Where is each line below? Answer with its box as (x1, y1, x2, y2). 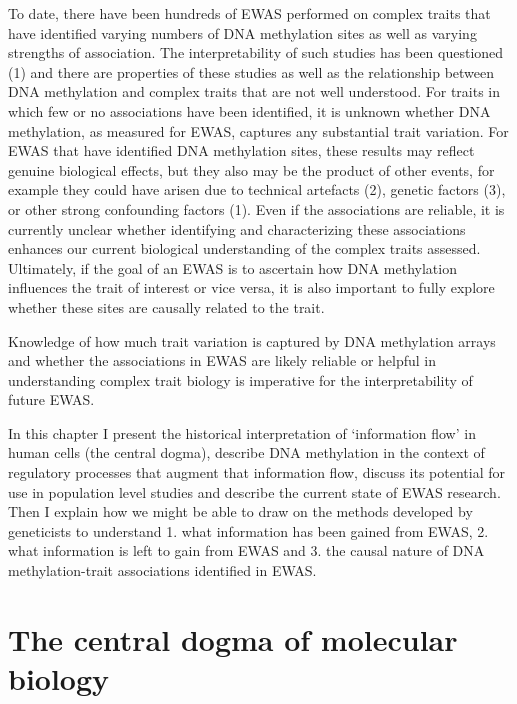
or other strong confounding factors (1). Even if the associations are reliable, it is (8, 198, 505, 219)
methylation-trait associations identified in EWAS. (8, 560, 317, 581)
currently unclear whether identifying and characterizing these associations (8, 218, 466, 239)
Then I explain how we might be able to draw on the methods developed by (8, 501, 473, 522)
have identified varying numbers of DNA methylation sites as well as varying (8, 22, 477, 43)
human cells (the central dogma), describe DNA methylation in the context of (8, 442, 485, 463)
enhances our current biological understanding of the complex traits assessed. (8, 238, 481, 259)
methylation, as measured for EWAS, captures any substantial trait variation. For (8, 120, 509, 141)
